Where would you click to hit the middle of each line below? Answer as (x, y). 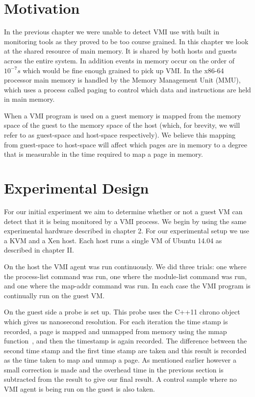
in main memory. (29, 99)
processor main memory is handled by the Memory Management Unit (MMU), (122, 80)
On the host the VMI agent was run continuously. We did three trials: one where (125, 266)
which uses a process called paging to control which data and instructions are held (127, 89)
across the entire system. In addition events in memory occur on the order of (119, 60)
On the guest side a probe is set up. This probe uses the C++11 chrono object (122, 312)
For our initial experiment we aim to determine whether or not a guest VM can (123, 211)
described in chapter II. (39, 250)
